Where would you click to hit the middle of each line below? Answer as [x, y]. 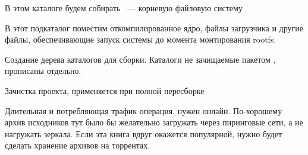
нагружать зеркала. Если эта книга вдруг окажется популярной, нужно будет [144, 133]
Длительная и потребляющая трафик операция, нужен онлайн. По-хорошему [144, 110]
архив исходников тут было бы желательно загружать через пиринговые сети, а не [154, 122]
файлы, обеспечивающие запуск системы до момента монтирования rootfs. [141, 39]
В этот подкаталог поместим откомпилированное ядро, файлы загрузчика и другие [154, 28]
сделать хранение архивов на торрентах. [78, 145]
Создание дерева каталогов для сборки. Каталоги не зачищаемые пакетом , [140, 59]
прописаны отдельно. [43, 71]
